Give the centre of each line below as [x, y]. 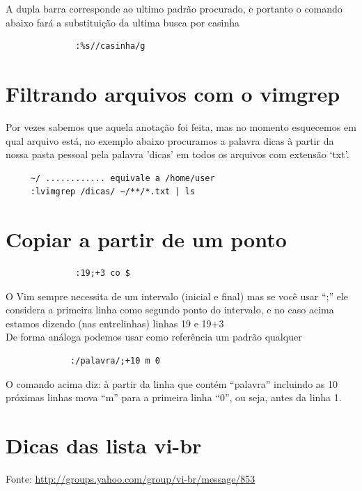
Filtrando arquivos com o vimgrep [173, 93]
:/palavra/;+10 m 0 [115, 360]
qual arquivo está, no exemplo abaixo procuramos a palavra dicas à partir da [170, 140]
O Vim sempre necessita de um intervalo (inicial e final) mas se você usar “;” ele [177, 296]
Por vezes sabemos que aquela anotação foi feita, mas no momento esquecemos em [181, 126]
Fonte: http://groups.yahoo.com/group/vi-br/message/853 [131, 478]
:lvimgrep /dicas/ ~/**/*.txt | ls [113, 192]
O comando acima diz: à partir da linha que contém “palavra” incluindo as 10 [172, 383]
